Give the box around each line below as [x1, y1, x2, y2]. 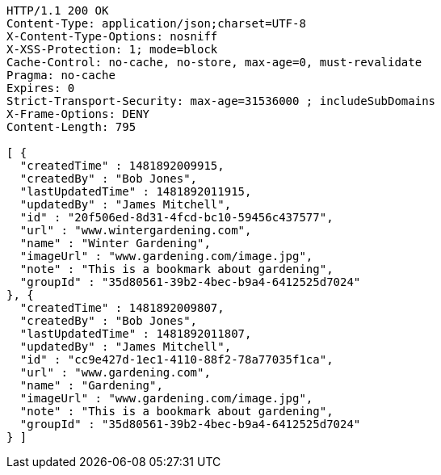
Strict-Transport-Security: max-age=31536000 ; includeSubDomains [6, 95, 436, 107]
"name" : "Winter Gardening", [19, 237, 211, 250]
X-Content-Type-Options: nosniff [6, 30, 218, 43]
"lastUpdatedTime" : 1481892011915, [19, 185, 252, 198]
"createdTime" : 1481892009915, [19, 159, 225, 172]
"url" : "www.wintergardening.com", [19, 224, 252, 237]
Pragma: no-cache [6, 69, 115, 82]
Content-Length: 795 [6, 120, 136, 133]
